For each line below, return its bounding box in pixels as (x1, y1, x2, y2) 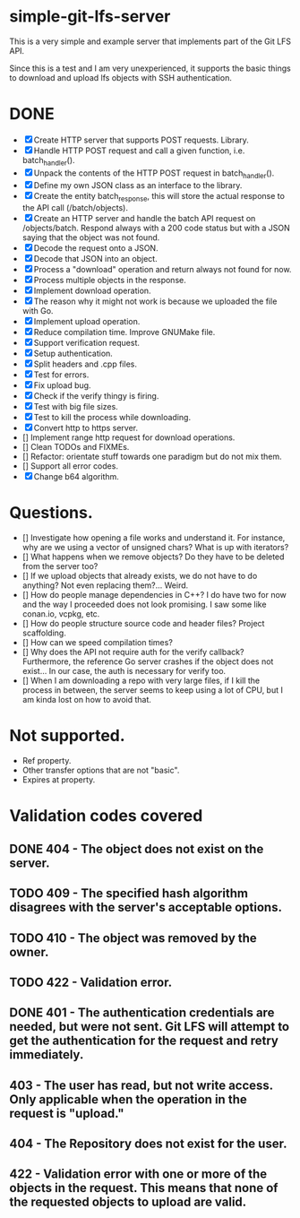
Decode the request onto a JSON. (33, 243, 159, 254)
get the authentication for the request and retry (9, 1033, 279, 1049)
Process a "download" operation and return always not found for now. (33, 264, 292, 275)
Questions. (9, 503, 94, 523)
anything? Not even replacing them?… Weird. (21, 580, 189, 591)
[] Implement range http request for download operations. (21, 432, 236, 443)
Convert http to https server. (33, 423, 139, 434)
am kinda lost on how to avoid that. (21, 695, 152, 705)
